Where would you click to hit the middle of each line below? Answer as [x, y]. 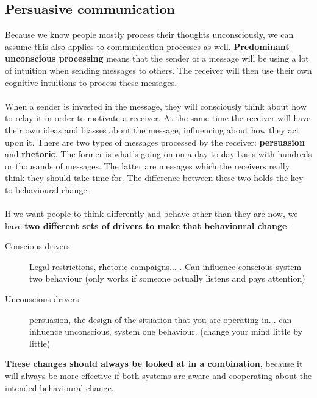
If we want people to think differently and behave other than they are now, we [151, 214]
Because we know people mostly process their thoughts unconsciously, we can [149, 34]
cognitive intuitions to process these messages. [91, 82]
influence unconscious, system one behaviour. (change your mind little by [166, 331]
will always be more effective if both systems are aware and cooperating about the [158, 376]
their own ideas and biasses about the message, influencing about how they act [152, 130]
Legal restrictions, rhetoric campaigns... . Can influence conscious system [166, 266]
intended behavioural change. [59, 387]
